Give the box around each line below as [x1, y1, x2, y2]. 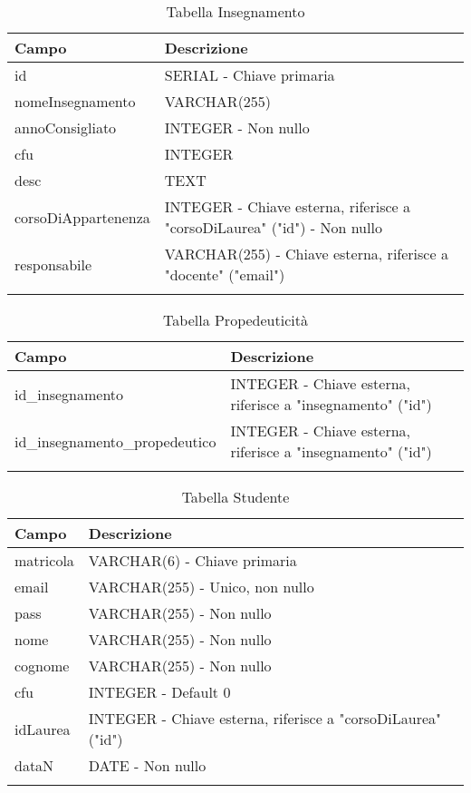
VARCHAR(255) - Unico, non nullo [88, 576, 314, 597]
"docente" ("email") [164, 264, 285, 285]
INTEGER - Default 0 [88, 681, 231, 702]
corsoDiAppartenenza [14, 206, 150, 228]
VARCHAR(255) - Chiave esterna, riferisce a [164, 243, 448, 264]
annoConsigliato [14, 117, 117, 138]
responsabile [14, 253, 92, 275]
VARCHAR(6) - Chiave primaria [88, 550, 297, 571]
